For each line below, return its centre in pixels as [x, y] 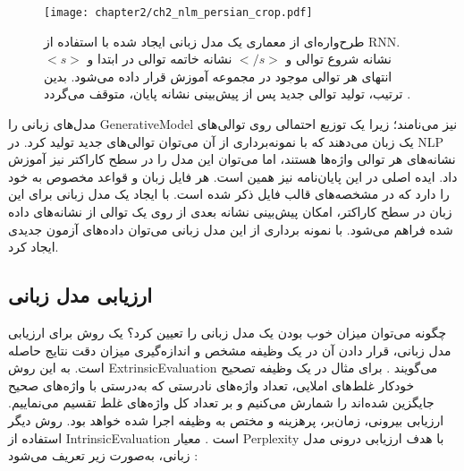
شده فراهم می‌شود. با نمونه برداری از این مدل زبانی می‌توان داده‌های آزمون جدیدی [231, 229]
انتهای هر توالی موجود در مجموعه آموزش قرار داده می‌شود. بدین [218, 76]
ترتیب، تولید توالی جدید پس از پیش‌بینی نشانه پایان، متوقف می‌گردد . [228, 94]
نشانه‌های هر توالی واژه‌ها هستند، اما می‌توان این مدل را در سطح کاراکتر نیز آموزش [232, 159]
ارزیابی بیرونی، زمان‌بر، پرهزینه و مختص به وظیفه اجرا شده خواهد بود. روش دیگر [226, 420]
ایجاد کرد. [34, 247]
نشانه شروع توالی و [338, 59]
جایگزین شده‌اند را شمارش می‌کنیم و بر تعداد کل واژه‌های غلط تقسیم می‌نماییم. [221, 402]
